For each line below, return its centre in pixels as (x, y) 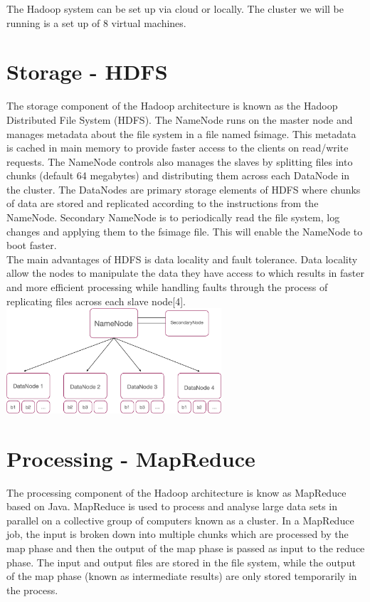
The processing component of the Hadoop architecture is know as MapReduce (176, 492)
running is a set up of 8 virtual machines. (96, 22)
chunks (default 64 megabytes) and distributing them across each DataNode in (178, 175)
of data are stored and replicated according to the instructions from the (163, 203)
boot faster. (32, 245)
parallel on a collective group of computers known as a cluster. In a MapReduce (180, 520)
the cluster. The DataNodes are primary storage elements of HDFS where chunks (184, 189)
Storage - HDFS (87, 72)
